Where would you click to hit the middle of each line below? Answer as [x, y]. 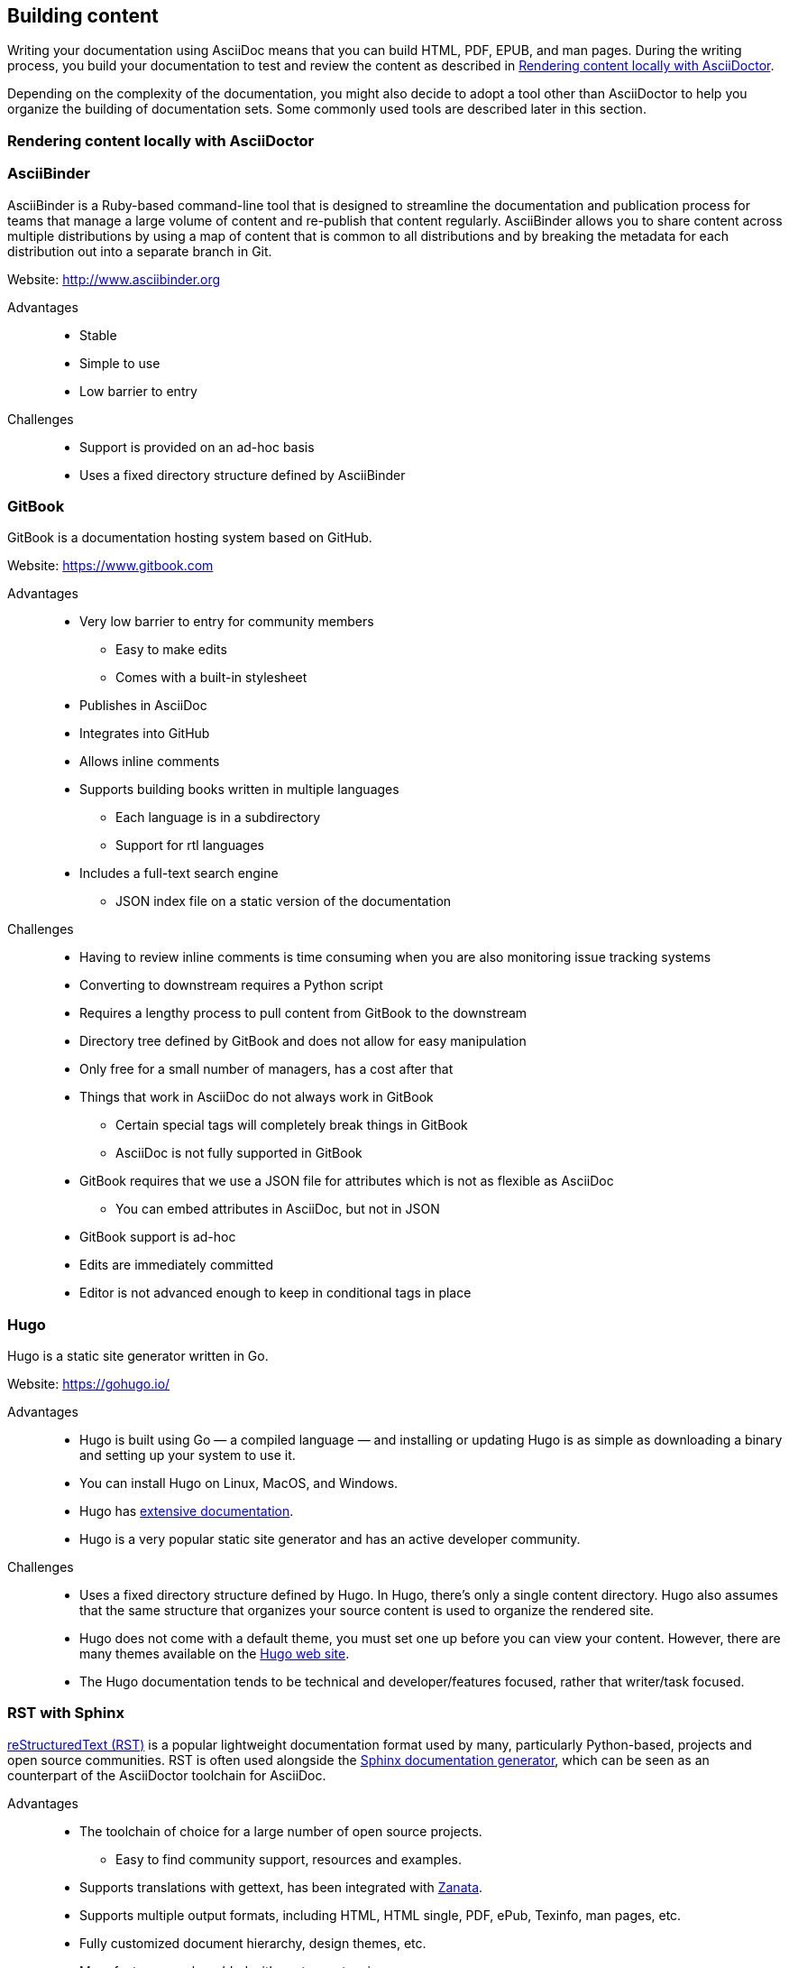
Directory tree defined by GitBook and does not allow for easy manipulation [303, 1041]
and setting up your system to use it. [188, 1455]
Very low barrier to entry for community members [227, 622]
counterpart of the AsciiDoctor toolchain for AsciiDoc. [167, 1775]
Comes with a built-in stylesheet [211, 678]
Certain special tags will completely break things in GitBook [292, 1125]
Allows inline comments [150, 762]
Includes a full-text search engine [179, 873]
